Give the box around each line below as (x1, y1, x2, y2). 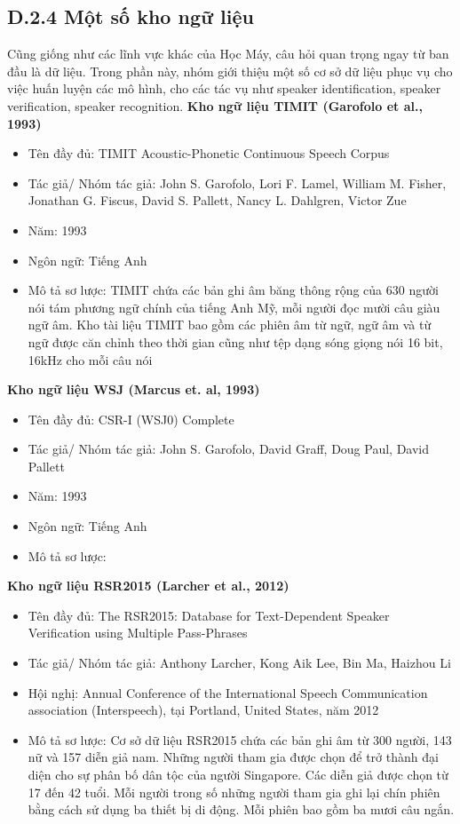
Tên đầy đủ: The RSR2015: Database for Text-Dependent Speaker (28, 606, 390, 624)
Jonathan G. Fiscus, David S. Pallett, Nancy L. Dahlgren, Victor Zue (28, 191, 407, 210)
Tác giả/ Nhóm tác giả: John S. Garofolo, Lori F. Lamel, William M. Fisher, (28, 173, 447, 192)
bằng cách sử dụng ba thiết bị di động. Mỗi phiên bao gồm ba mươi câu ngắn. (28, 800, 455, 819)
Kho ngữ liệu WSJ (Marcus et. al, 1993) (7, 380, 260, 399)
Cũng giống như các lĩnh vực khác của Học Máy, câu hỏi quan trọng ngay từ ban (7, 44, 449, 63)
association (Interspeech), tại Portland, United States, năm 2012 (28, 701, 379, 719)
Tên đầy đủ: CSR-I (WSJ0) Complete (28, 409, 234, 428)
